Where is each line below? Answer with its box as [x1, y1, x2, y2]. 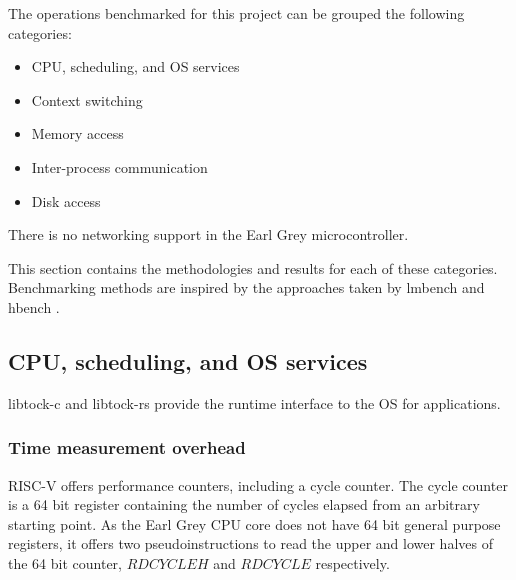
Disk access [31, 190, 101, 211]
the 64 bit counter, [8, 552, 122, 573]
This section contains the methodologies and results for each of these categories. [8, 257, 498, 278]
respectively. [315, 552, 390, 573]
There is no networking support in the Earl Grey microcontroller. [8, 224, 409, 245]
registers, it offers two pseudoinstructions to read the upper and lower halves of [8, 533, 493, 554]
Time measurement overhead [8, 435, 246, 460]
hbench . [8, 296, 60, 317]
